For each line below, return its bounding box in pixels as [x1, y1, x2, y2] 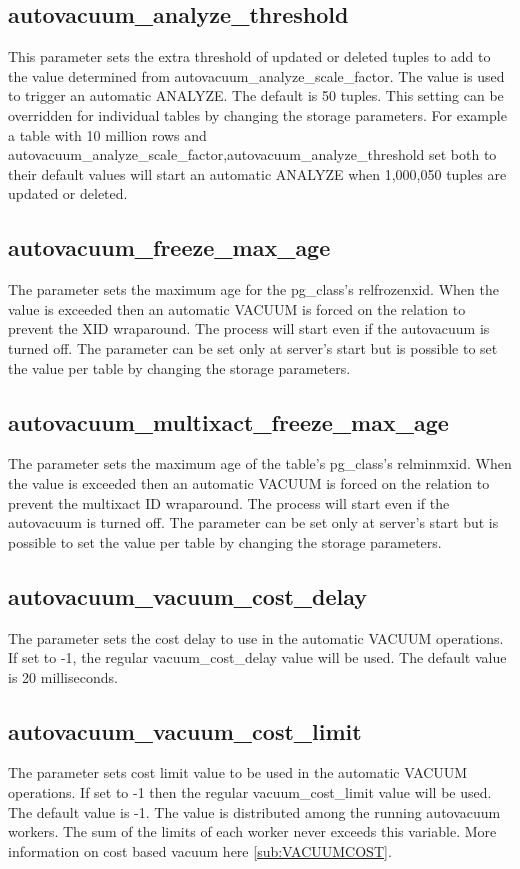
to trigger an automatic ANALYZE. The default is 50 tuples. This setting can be [8, 85, 504, 106]
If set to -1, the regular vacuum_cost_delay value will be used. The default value [8, 647, 507, 668]
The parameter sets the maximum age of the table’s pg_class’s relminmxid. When [8, 453, 512, 474]
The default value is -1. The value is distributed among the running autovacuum [8, 801, 501, 822]
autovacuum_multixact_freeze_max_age [8, 406, 449, 437]
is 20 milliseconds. [8, 666, 118, 687]
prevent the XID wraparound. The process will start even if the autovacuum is [8, 318, 490, 339]
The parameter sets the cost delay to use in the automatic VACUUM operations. [8, 627, 504, 648]
